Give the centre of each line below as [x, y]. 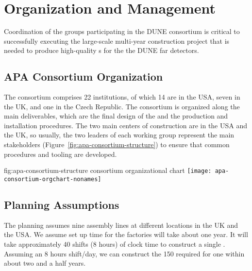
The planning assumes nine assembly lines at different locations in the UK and [121, 225]
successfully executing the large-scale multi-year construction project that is [117, 41]
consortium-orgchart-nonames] [53, 179]
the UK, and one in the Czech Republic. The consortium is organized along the [122, 106]
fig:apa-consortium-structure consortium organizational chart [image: [108, 170]
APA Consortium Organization [84, 76]
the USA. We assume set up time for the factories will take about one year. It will [126, 234]
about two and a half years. [45, 263]
